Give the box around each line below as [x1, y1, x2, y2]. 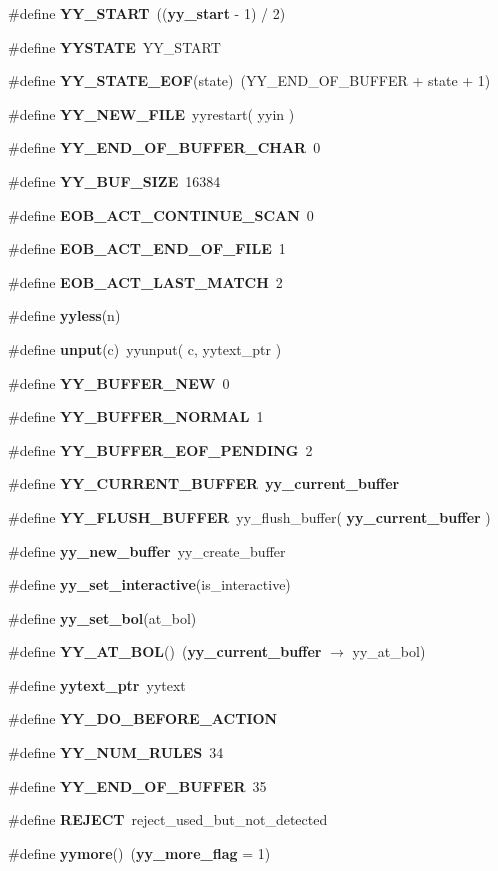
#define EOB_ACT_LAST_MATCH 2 [8, 271, 283, 292]
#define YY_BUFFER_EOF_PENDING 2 [8, 439, 313, 460]
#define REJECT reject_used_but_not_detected [8, 809, 328, 830]
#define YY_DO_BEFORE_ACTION [8, 708, 278, 729]
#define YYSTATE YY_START [8, 36, 221, 57]
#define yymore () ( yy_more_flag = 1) [8, 842, 271, 863]
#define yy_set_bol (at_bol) [8, 607, 197, 628]
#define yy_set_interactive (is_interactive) [8, 574, 291, 595]
